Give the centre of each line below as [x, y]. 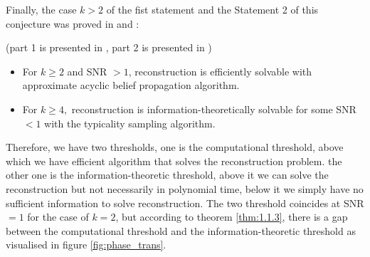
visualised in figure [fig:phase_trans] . [86, 245]
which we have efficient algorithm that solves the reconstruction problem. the [174, 161]
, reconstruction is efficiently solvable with [220, 71]
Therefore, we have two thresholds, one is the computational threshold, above [175, 147]
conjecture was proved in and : [73, 23]
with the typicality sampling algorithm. [130, 123]
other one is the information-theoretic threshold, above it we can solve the [167, 175]
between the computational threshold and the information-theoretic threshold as [181, 230]
